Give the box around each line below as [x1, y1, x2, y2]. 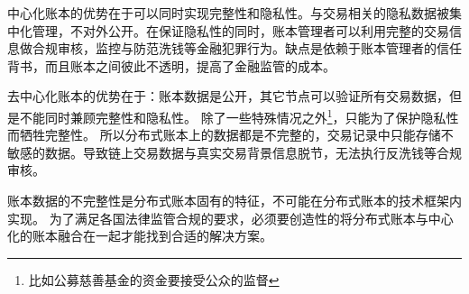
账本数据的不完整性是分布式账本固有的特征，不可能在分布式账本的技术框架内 [7, 191, 462, 209]
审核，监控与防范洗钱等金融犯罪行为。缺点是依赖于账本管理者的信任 [57, 39, 462, 58]
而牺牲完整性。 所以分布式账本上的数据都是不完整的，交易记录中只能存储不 [7, 125, 454, 144]
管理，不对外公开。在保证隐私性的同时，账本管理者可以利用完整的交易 [32, 21, 449, 40]
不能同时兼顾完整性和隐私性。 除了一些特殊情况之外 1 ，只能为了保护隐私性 [19, 105, 459, 126]
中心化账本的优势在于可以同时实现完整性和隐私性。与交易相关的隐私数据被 [7, 4, 449, 22]
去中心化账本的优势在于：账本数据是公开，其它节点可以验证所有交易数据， [7, 87, 449, 106]
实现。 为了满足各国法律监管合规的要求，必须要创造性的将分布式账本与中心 [7, 208, 454, 227]
